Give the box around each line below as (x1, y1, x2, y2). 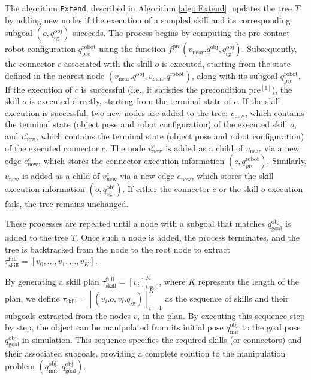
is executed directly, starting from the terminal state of (29, 95, 231, 107)
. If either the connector (122, 182, 210, 194)
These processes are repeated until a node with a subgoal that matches (5, 217, 265, 230)
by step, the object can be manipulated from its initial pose (5, 321, 224, 333)
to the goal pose (241, 321, 301, 333)
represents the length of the (198, 275, 299, 287)
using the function (99, 42, 166, 55)
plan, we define (5, 291, 60, 304)
